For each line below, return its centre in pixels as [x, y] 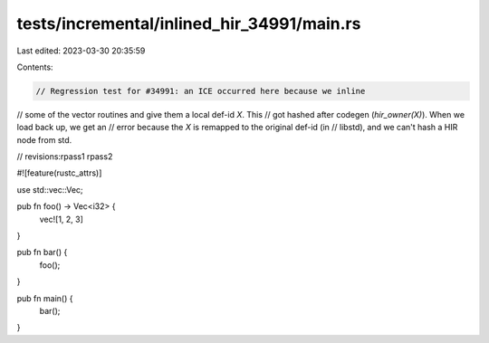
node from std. [44, 139]
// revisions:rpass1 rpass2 [65, 157]
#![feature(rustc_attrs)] [59, 173]
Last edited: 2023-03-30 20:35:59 [81, 51]
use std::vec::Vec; [50, 189]
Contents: [35, 67]
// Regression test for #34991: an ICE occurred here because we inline [201, 91]
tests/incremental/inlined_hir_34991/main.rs [189, 24]
